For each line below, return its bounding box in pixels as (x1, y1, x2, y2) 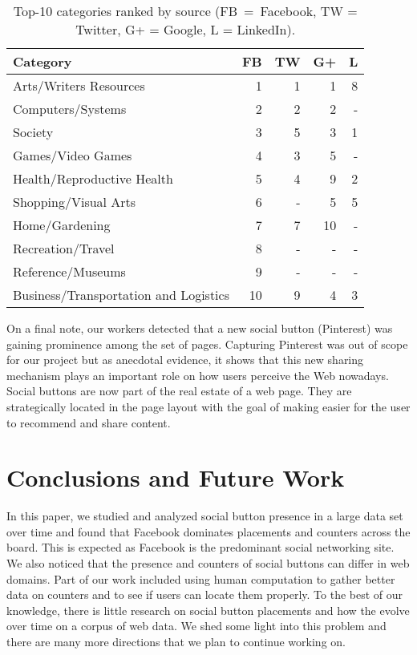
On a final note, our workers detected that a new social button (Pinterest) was (6, 320, 393, 336)
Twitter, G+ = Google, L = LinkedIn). (75, 20, 296, 38)
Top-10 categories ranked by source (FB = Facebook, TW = (13, 2, 358, 20)
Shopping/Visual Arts (13, 192, 136, 211)
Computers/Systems (13, 99, 127, 118)
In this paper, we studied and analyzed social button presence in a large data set (6, 507, 403, 524)
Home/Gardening (13, 216, 111, 234)
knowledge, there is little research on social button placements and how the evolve (6, 601, 410, 618)
